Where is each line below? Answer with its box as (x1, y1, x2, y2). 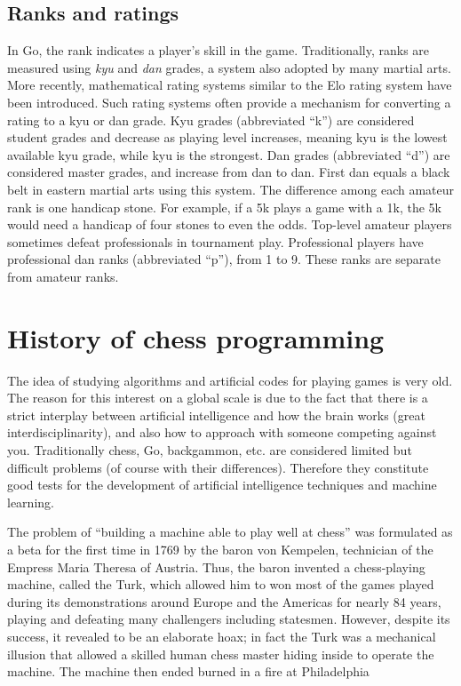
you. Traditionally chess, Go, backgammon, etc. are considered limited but (7, 441, 412, 459)
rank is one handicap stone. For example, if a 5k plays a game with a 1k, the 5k (7, 197, 441, 216)
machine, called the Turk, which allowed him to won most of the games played (7, 575, 434, 594)
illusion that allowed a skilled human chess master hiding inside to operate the (7, 644, 434, 663)
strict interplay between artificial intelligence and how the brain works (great (7, 405, 425, 424)
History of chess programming (7, 319, 385, 355)
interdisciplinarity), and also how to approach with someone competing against (7, 423, 437, 442)
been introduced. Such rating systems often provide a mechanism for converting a (7, 92, 451, 111)
